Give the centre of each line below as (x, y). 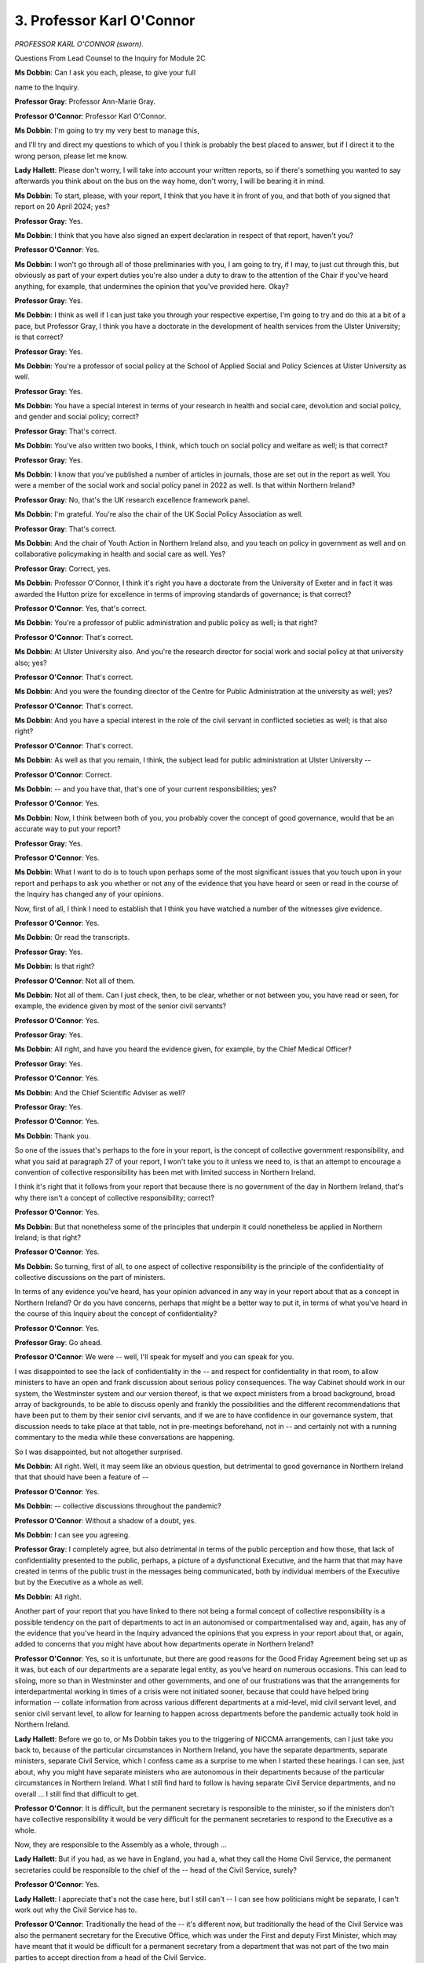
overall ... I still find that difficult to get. (77, 1793)
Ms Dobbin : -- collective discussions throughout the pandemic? (118, 1506)
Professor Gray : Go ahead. (58, 1343)
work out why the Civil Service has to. (76, 1910)
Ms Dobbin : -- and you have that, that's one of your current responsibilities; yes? (146, 789)
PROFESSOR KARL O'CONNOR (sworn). (79, 44)
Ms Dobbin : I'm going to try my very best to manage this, (107, 130)
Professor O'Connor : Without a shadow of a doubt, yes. (105, 1520)
